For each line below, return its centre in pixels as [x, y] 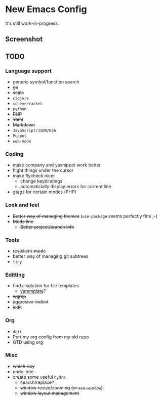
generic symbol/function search [46, 82]
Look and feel [22, 205]
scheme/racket [27, 104]
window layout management [50, 393]
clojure [21, 99]
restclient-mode [29, 251]
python [19, 109]
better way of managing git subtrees [50, 256]
